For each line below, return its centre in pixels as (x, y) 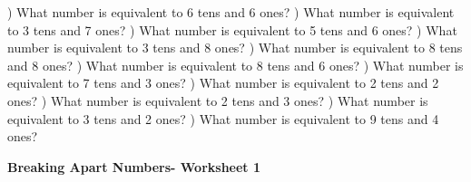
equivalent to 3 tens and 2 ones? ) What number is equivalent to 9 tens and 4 (223, 118)
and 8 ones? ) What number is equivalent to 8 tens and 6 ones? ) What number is (235, 65)
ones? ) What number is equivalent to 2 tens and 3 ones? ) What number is (218, 100)
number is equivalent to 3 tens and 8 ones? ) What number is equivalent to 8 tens (235, 48)
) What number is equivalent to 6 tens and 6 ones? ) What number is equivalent (231, 12)
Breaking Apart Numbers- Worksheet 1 (134, 166)
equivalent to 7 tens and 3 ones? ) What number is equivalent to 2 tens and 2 (223, 83)
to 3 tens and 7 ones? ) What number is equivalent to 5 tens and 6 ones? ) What (232, 29)
